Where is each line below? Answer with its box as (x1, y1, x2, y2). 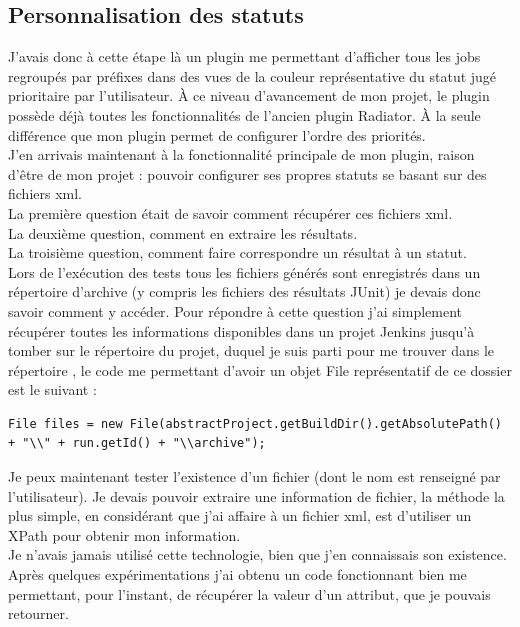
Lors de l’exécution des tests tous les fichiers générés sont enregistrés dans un (8, 261, 481, 282)
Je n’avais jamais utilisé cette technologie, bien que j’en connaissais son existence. (8, 544, 507, 565)
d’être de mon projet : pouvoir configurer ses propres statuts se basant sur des (8, 163, 487, 184)
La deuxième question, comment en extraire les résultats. (8, 222, 358, 243)
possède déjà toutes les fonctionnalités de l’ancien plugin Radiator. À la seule (8, 104, 481, 125)
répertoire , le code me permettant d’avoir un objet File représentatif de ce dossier (8, 359, 512, 380)
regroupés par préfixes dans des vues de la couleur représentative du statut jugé (8, 65, 497, 86)
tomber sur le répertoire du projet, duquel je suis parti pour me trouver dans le (8, 340, 495, 361)
